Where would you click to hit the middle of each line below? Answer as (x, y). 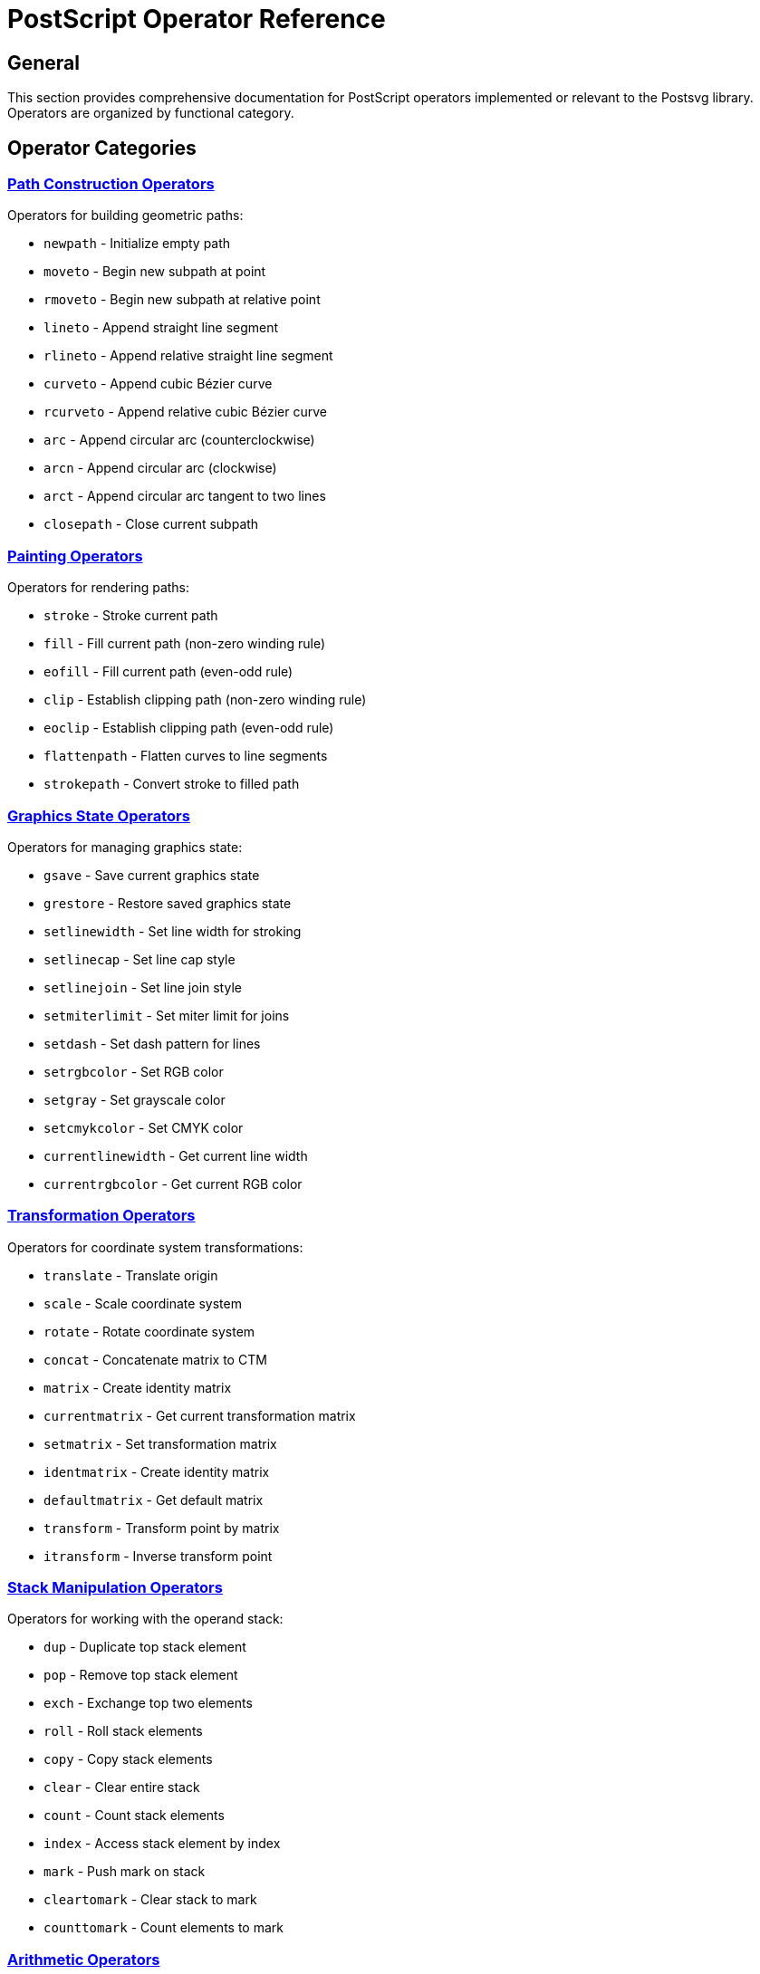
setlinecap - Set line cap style (139, 959)
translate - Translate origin (131, 1275)
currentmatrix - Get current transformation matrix (200, 1415)
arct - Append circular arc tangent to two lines (185, 496)
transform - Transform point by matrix (162, 1528)
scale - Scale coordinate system (143, 1303)
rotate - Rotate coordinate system (149, 1331)
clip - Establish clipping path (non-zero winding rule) (205, 700)
